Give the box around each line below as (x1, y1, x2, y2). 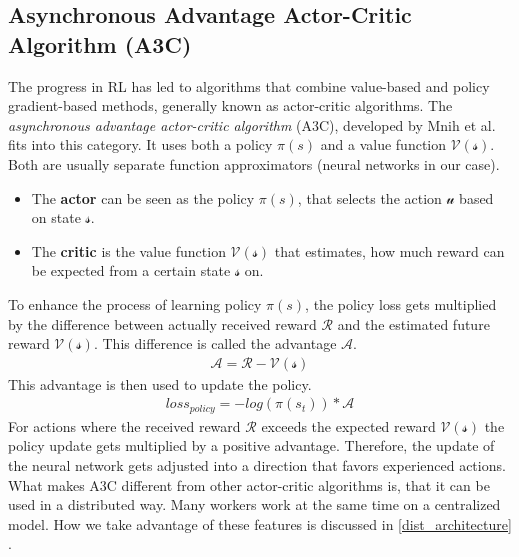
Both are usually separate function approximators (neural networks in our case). (8, 153, 500, 174)
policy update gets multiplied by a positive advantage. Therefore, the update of (8, 435, 495, 456)
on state (31, 207, 81, 228)
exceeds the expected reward (261, 415, 436, 436)
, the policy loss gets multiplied (305, 293, 497, 314)
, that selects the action (297, 187, 442, 208)
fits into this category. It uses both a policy (8, 134, 273, 155)
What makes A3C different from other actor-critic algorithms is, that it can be (8, 474, 490, 495)
